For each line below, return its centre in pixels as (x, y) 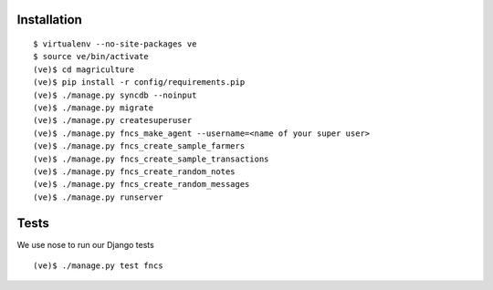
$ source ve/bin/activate (91, 57)
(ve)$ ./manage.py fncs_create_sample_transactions (151, 159)
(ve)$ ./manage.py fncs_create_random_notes (135, 171)
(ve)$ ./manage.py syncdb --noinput (115, 95)
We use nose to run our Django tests (85, 244)
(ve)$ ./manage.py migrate (94, 108)
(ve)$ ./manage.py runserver (98, 197)
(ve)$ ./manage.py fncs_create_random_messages (142, 184)
